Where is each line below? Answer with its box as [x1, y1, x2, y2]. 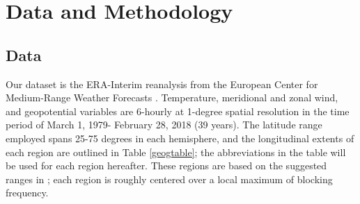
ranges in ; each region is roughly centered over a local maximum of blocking [6, 171, 333, 186]
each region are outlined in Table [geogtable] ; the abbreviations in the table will [6, 144, 346, 159]
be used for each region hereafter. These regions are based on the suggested [6, 158, 327, 173]
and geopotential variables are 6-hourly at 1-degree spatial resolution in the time [6, 103, 350, 118]
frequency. [6, 185, 49, 200]
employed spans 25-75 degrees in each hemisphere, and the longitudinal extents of [6, 130, 354, 145]
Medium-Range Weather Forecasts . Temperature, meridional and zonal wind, [6, 90, 338, 105]
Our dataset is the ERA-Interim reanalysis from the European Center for [6, 76, 318, 91]
